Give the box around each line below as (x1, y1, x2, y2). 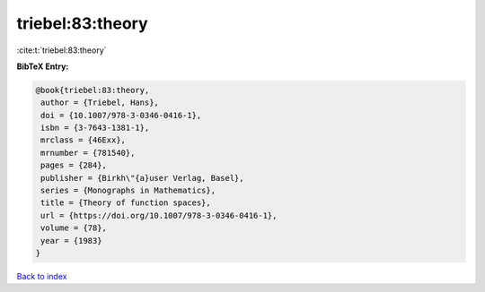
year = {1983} (40, 236, 102, 245)
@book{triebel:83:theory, (35, 85, 150, 95)
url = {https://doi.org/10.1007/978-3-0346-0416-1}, (40, 210, 278, 220)
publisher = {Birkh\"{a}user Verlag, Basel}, (40, 173, 244, 183)
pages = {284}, (40, 160, 108, 170)
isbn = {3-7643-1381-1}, (40, 123, 150, 133)
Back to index (16, 271, 67, 281)
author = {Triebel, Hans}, (40, 98, 159, 107)
